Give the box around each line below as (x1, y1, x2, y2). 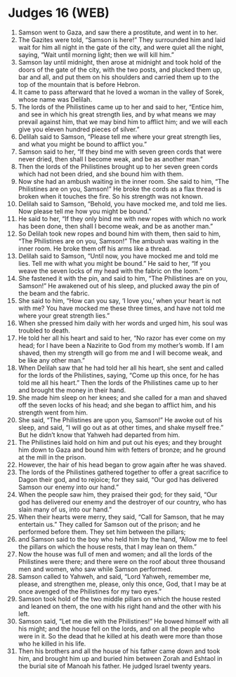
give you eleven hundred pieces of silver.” (18, 125, 140, 133)
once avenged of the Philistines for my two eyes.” (18, 587, 162, 596)
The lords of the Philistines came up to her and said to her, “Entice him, (18, 102, 224, 111)
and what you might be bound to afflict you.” (18, 140, 147, 148)
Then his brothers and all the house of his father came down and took (18, 647, 221, 655)
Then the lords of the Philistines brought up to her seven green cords (18, 162, 218, 170)
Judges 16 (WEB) (8, 5, 110, 21)
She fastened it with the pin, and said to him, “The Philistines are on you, (18, 274, 228, 282)
